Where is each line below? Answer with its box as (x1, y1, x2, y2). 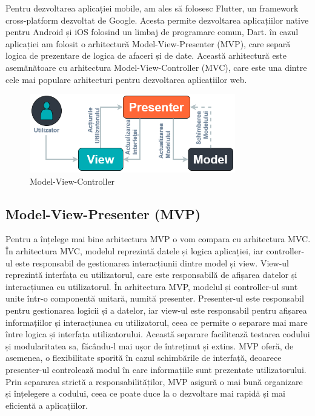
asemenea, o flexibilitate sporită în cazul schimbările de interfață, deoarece (5, 351, 282, 364)
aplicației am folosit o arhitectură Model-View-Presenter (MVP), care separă (5, 37, 291, 50)
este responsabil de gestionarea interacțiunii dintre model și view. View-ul (15, 256, 289, 269)
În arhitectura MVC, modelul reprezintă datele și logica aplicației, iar (5, 245, 264, 257)
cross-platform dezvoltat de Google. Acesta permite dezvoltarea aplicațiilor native (5, 13, 309, 26)
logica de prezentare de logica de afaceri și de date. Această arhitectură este (5, 49, 287, 62)
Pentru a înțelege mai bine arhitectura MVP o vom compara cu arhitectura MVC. (5, 233, 311, 245)
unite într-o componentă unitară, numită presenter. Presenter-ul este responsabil (5, 292, 304, 305)
